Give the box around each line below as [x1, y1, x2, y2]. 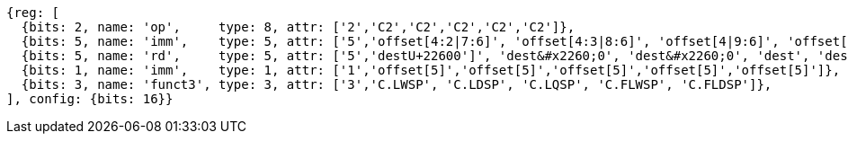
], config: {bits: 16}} [6, 92, 174, 106]
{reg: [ [6, 5, 60, 20]
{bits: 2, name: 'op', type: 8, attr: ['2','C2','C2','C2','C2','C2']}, [21, 20, 576, 34]
